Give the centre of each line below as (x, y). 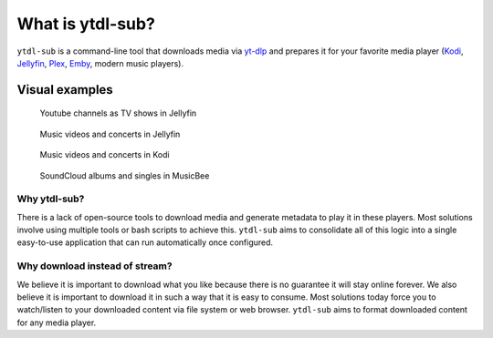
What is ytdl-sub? (86, 24)
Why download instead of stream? (94, 266)
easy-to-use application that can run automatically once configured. (145, 242)
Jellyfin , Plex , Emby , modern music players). (100, 63)
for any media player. (57, 323)
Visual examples (65, 90)
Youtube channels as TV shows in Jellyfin (118, 113)
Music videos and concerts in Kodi (105, 155)
